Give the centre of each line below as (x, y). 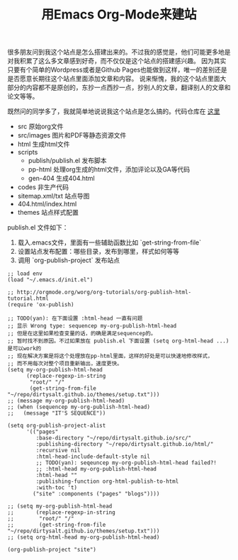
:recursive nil (58, 451)
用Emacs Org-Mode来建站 (119, 15)
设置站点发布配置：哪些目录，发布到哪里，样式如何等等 (98, 252)
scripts (28, 152)
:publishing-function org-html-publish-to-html (107, 482)
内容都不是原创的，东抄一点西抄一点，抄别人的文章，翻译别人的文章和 (128, 88)
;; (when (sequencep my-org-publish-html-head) (79, 407)
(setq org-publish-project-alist (57, 426)
